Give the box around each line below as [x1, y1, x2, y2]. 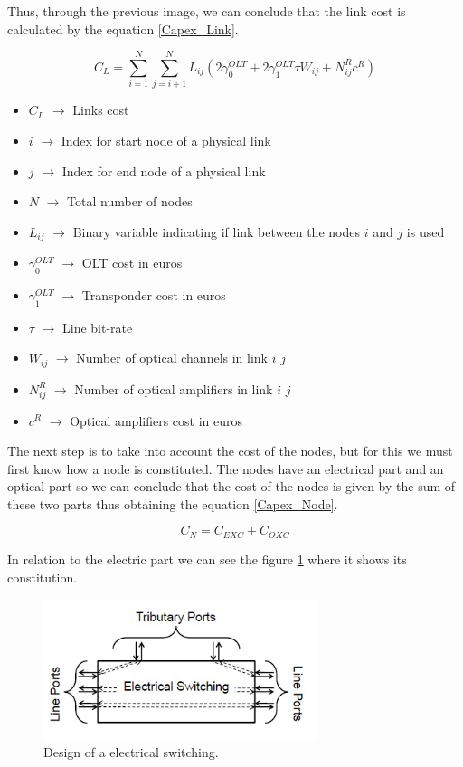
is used [406, 222, 445, 241]
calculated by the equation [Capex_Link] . [7, 19, 239, 38]
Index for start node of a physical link [61, 130, 271, 149]
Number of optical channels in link [76, 348, 268, 367]
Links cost [72, 100, 129, 119]
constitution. [7, 567, 78, 586]
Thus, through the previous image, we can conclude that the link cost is [7, 2, 406, 20]
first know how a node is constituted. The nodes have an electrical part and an [7, 459, 444, 478]
